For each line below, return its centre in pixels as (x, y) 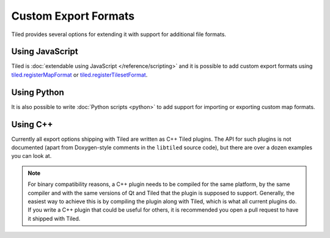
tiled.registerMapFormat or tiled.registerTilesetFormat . (79, 75)
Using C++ (32, 125)
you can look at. (31, 156)
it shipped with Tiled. (54, 218)
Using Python (38, 92)
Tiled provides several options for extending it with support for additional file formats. (119, 34)
